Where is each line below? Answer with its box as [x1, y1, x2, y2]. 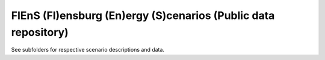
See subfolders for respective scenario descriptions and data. [11, 46, 165, 53]
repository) [11, 26, 69, 39]
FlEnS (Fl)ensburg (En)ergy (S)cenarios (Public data [11, 9, 275, 22]
